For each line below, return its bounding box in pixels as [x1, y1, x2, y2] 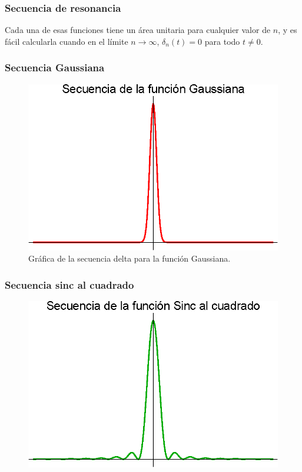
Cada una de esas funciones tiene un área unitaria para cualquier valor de [5, 24, 271, 36]
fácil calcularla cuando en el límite [5, 35, 128, 47]
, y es [278, 24, 297, 36]
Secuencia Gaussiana [5, 60, 105, 75]
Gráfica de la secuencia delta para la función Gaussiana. [28, 252, 231, 265]
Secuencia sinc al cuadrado [5, 277, 134, 292]
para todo [204, 35, 240, 47]
